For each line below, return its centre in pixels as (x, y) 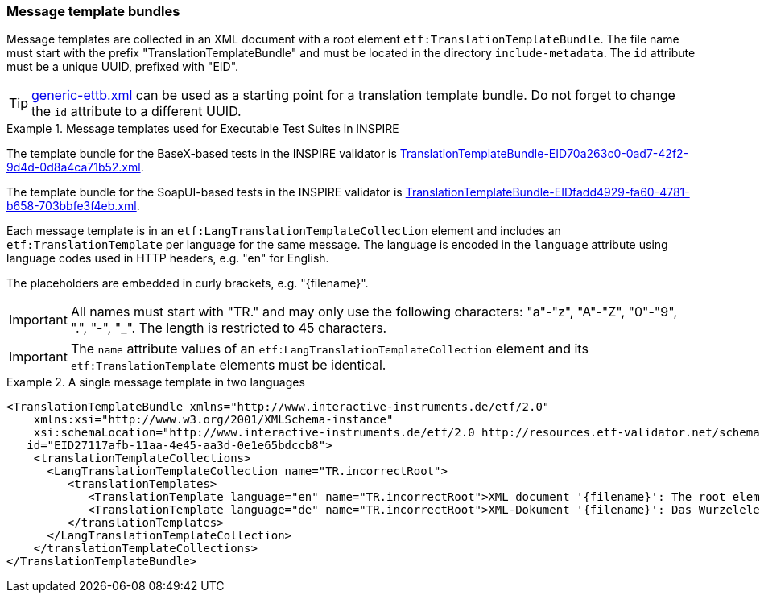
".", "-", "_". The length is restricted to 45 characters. (229, 328)
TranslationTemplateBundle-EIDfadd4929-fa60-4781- (547, 192)
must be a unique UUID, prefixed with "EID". (123, 67)
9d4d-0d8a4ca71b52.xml (74, 167)
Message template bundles (93, 11)
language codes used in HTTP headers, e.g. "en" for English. (168, 258)
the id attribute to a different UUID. (136, 112)
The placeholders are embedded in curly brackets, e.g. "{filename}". (188, 283)
